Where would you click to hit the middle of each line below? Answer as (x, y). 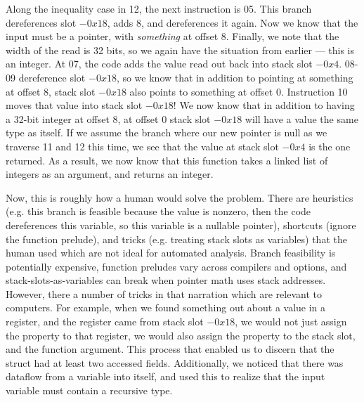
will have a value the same (301, 118)
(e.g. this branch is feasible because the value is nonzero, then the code (158, 211)
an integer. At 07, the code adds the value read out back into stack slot (159, 64)
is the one (330, 146)
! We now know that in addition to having (264, 105)
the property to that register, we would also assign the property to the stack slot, (181, 335)
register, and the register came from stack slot (105, 322)
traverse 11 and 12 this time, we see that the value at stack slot (142, 146)
